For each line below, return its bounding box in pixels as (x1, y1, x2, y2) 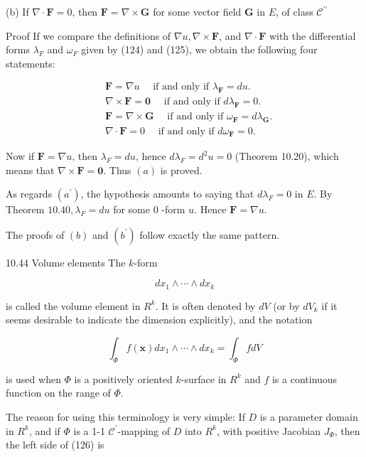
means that (6, 162, 55, 177)
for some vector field (153, 4, 242, 18)
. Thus (103, 162, 131, 177)
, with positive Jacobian (216, 423, 321, 438)
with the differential (269, 28, 356, 43)
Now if (6, 149, 35, 163)
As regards (6, 186, 53, 201)
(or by (273, 298, 300, 313)
